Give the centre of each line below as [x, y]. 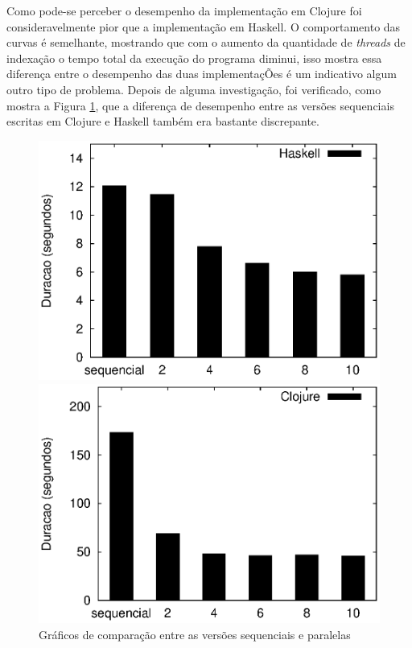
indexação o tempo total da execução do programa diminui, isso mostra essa [194, 58]
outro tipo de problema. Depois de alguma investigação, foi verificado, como [194, 89]
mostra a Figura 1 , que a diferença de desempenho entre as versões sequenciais [200, 105]
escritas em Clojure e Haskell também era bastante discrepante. [163, 121]
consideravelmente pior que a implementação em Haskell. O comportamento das [204, 26]
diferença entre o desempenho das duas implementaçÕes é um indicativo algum [202, 74]
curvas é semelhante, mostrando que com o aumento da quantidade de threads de [206, 42]
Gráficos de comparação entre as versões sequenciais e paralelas [195, 634]
